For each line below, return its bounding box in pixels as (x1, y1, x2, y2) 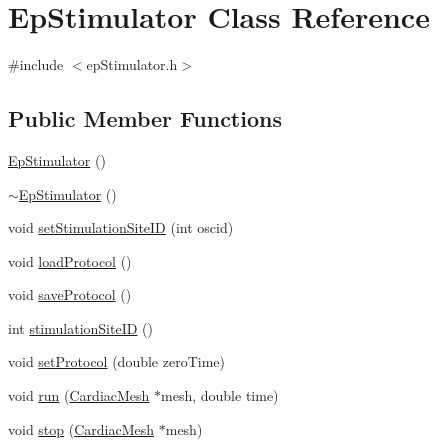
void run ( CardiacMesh (8, 385, 150, 406)
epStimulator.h (86, 54, 178, 75)
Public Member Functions (8, 103, 282, 134)
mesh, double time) (161, 385, 279, 406)
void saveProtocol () (8, 284, 132, 305)
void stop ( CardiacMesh (8, 418, 155, 439)
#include (8, 54, 64, 75)
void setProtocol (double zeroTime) (8, 351, 225, 372)
